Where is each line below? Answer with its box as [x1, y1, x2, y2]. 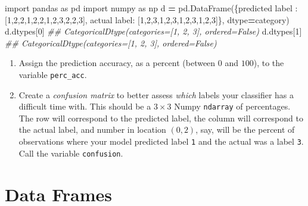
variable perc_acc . [18, 68, 87, 80]
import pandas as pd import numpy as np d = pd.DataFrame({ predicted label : [5, 2, 298, 14]
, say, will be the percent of [195, 123, 295, 136]
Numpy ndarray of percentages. [174, 100, 291, 113]
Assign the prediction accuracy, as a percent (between [18, 57, 216, 69]
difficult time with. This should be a [18, 100, 151, 113]
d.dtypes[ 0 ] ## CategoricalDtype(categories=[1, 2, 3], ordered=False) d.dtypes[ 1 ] [5, 25, 302, 38]
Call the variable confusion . [18, 146, 123, 159]
